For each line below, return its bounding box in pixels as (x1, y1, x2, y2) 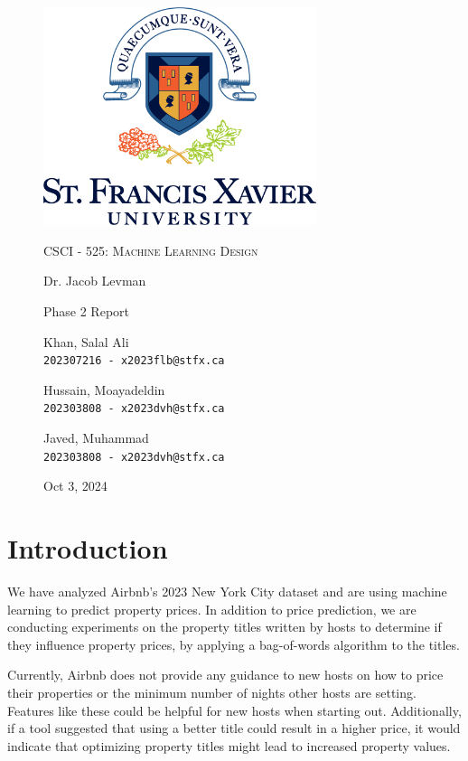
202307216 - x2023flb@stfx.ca (43, 354, 225, 368)
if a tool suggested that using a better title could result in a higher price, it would (7, 719, 461, 738)
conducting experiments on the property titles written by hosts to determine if (7, 617, 442, 636)
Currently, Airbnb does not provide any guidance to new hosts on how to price (7, 665, 444, 684)
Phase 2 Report (43, 302, 130, 321)
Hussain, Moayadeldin (43, 380, 165, 399)
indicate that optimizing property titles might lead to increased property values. (7, 736, 451, 755)
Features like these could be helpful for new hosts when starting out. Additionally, (7, 700, 462, 719)
